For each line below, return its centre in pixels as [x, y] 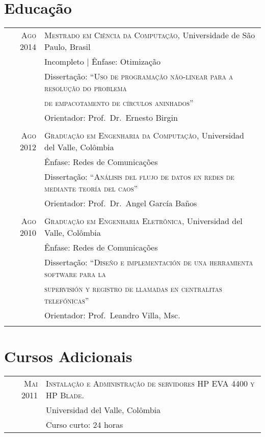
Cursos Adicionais [68, 356]
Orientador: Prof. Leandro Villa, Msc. [112, 315]
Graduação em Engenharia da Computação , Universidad [144, 135]
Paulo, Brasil [68, 47]
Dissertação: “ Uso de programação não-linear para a [139, 76]
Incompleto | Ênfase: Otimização [102, 62]
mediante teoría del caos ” [91, 188]
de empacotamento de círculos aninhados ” [119, 103]
